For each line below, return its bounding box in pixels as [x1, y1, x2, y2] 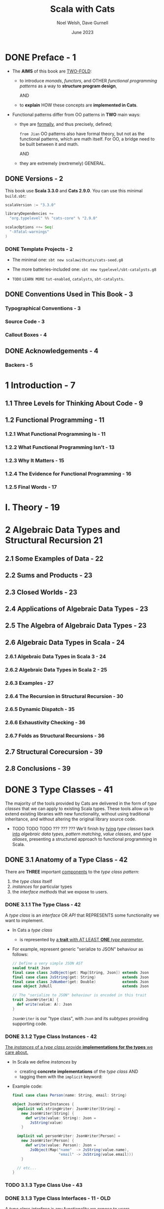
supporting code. [12, 1021, 48, 1027]
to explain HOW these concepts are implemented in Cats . [19, 102, 138, 108]
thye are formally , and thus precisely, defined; [19, 121, 112, 127]
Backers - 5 [5, 361, 33, 368]
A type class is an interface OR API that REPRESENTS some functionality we [5, 912, 160, 918]
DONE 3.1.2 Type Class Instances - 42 [5, 1033, 97, 1040]
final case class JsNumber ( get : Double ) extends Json [12, 979, 149, 984]
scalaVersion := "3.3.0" [5, 202, 56, 208]
